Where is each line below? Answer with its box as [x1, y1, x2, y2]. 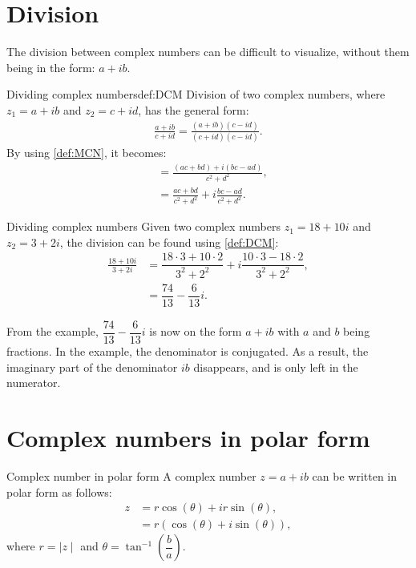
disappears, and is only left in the [193, 358, 358, 375]
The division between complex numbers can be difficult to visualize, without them [6, 43, 410, 60]
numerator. [6, 374, 61, 391]
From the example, [6, 323, 99, 340]
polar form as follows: [6, 483, 112, 500]
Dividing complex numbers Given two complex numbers [6, 218, 281, 235]
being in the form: [6, 58, 95, 75]
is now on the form [149, 323, 242, 340]
